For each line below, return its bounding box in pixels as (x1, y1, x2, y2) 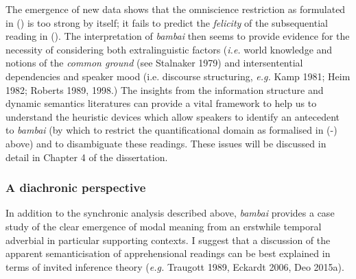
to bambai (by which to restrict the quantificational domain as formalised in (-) (5, 123, 337, 137)
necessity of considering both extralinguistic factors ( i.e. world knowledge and (5, 42, 333, 56)
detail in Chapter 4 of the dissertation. (5, 149, 168, 164)
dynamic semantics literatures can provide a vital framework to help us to (5, 96, 317, 110)
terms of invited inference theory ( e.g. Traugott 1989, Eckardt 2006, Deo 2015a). (5, 259, 344, 274)
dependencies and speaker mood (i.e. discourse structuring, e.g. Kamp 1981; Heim (5, 69, 351, 83)
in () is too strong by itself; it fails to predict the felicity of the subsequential (5, 15, 328, 29)
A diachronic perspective (5, 179, 146, 196)
